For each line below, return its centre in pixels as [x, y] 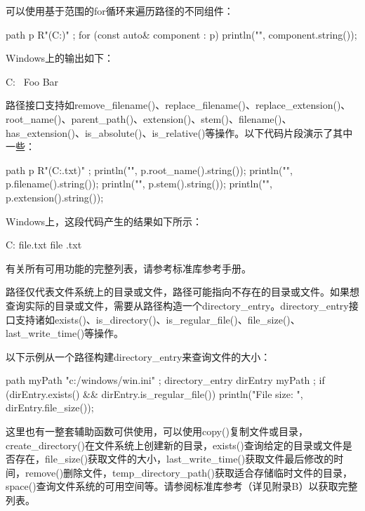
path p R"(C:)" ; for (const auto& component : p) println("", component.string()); [181, 34]
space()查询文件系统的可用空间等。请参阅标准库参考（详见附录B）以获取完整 [182, 486]
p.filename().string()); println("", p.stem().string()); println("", [139, 184]
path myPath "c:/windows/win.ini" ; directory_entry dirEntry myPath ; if [165, 380]
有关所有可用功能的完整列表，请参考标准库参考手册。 [128, 268]
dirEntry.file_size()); [50, 407]
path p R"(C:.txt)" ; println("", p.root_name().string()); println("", [149, 170]
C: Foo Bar [32, 81]
